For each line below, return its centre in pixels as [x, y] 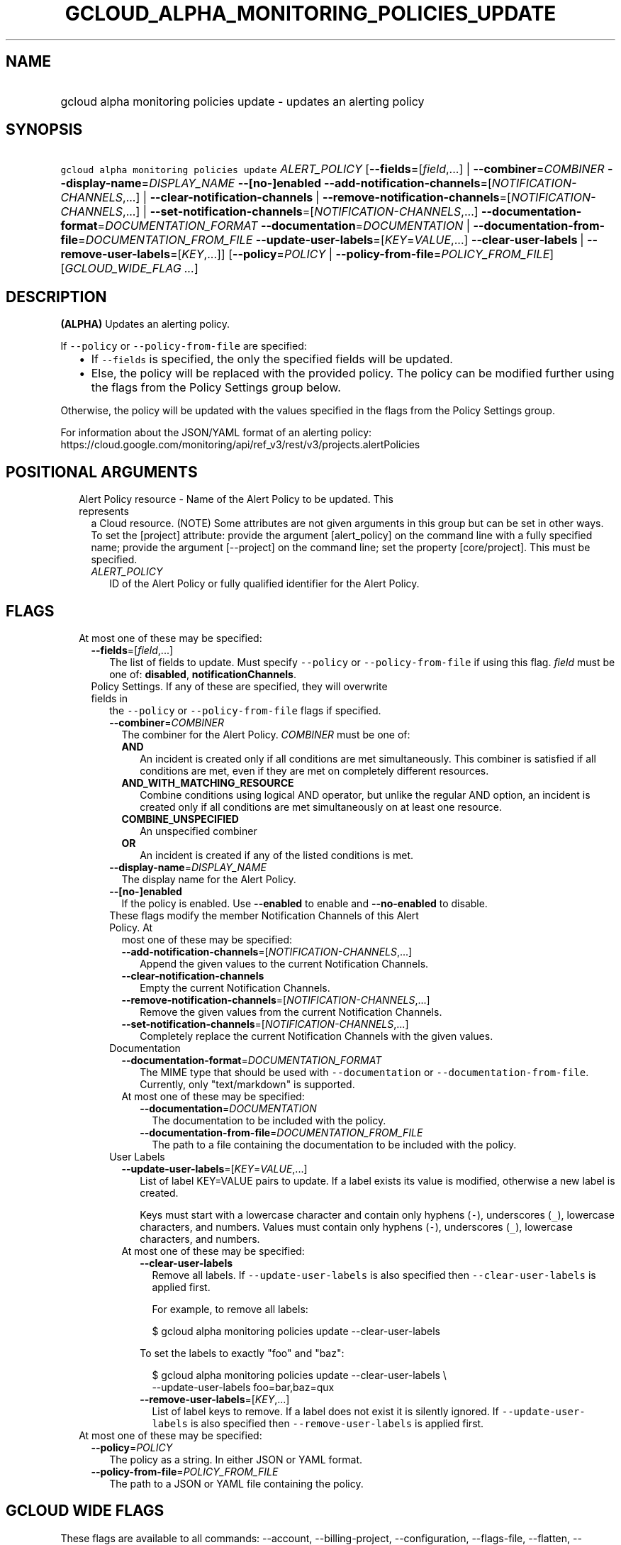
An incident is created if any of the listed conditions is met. [277, 855]
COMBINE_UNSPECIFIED [180, 819]
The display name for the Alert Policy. [209, 879]
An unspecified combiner [198, 831]
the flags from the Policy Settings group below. [216, 388]
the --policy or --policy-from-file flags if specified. [245, 710]
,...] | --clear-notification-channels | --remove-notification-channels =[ [317, 198]
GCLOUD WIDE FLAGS [85, 1511]
